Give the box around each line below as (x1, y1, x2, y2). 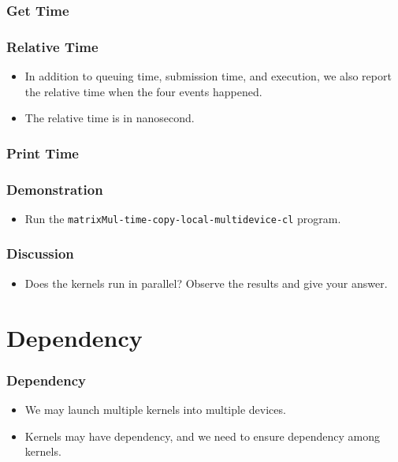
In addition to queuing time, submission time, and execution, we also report (24, 68, 392, 84)
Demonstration (6, 179, 103, 199)
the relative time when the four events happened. (24, 83, 262, 99)
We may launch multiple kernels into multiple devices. (24, 401, 286, 417)
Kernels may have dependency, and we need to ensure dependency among (24, 427, 380, 444)
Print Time (6, 143, 79, 162)
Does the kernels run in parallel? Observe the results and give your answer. (24, 274, 388, 291)
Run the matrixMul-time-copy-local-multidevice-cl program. (24, 210, 341, 226)
